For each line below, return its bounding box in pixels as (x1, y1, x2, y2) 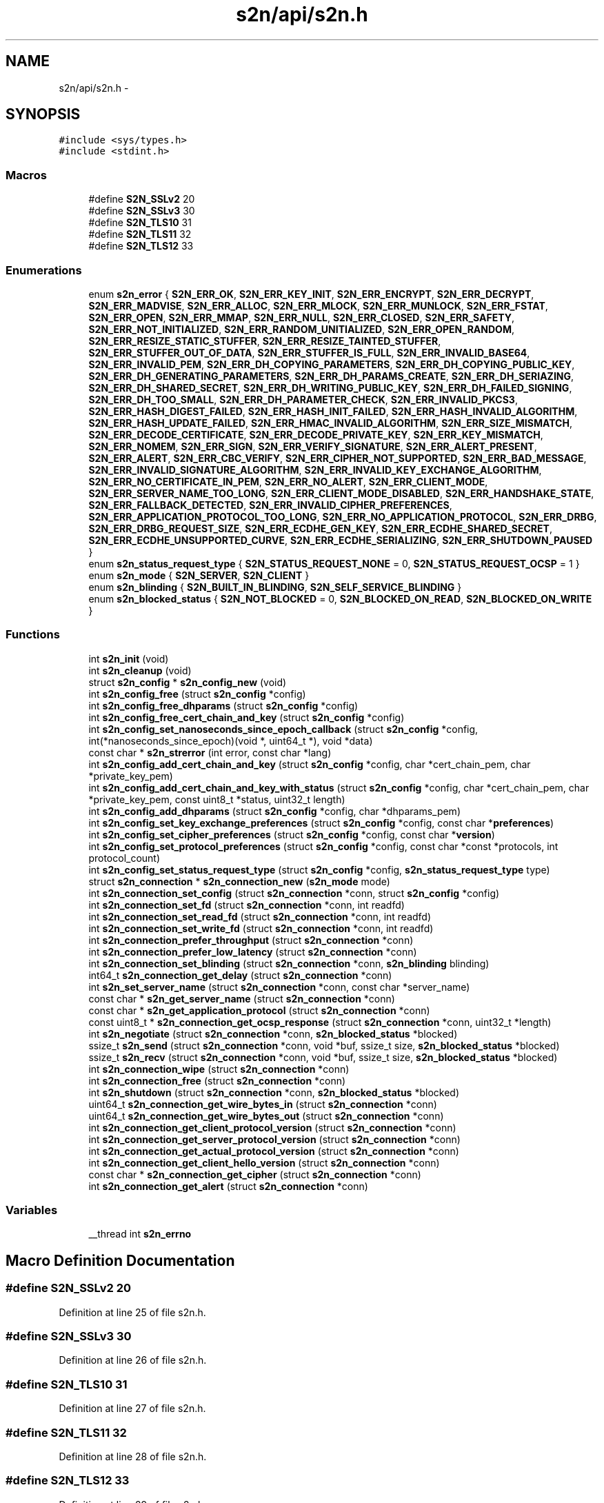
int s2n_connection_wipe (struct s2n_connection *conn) (88, 1062, 350, 1075)
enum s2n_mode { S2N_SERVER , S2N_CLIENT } (88, 569, 310, 581)
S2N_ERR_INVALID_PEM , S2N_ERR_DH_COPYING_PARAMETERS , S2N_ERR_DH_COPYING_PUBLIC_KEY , (88, 358, 575, 370)
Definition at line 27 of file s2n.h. (59, 1402, 206, 1415)
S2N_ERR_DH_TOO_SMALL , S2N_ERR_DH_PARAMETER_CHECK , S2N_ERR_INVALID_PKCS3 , (88, 393, 518, 405)
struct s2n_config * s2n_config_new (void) (88, 676, 287, 688)
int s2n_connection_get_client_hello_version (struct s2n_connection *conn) (88, 1156, 440, 1169)
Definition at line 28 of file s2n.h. (59, 1450, 207, 1462)
